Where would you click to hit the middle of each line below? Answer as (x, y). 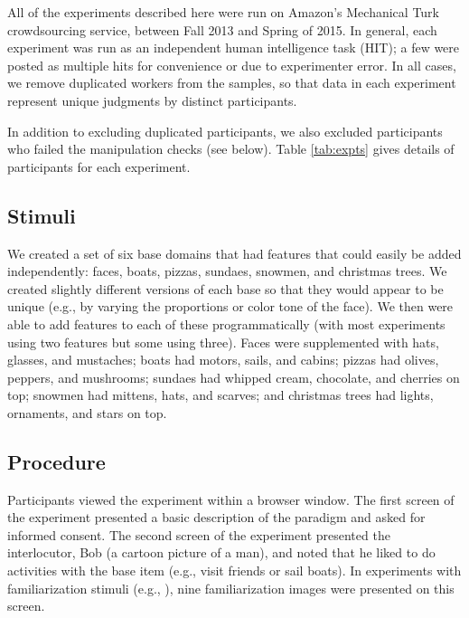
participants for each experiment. (99, 166)
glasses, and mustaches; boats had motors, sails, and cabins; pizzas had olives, (223, 360)
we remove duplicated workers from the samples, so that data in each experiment (232, 83)
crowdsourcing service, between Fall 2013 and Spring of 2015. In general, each (222, 29)
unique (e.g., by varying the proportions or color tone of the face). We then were (230, 306)
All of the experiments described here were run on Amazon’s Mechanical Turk (224, 12)
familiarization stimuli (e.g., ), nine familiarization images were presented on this (231, 588)
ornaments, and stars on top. (87, 412)
